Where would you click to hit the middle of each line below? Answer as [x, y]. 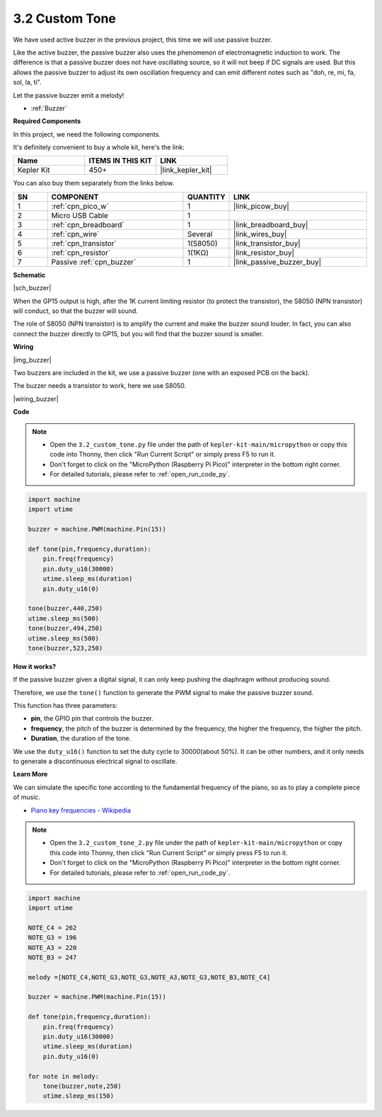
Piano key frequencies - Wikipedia [81, 810]
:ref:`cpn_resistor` [81, 253]
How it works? [35, 666]
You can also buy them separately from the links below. [94, 183]
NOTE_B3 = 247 [52, 957]
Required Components [47, 121]
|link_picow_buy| [261, 206]
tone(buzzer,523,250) [65, 648]
